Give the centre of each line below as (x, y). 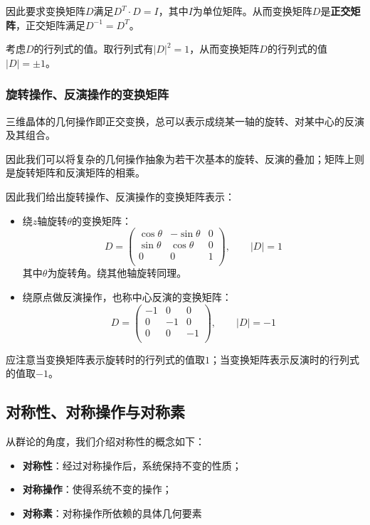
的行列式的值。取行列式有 (94, 49)
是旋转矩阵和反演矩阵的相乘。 (75, 173)
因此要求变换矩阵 (46, 11)
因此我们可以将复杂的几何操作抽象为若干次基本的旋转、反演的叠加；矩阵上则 (185, 158)
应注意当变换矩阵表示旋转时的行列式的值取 (105, 359)
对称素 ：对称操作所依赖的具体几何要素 (112, 513)
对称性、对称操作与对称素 (95, 412)
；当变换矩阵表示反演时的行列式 (285, 359)
